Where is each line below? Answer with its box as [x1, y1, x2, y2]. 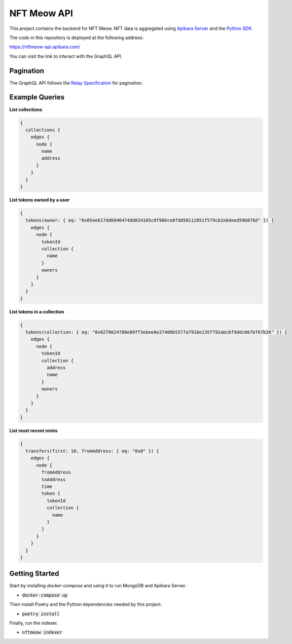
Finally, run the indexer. [9, 620, 58, 626]
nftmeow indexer [22, 629, 63, 635]
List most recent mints [9, 427, 58, 434]
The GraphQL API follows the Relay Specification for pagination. [9, 80, 143, 86]
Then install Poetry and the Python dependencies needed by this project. [9, 601, 162, 607]
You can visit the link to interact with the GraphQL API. [9, 53, 123, 59]
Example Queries [9, 93, 65, 101]
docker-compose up [22, 592, 68, 598]
